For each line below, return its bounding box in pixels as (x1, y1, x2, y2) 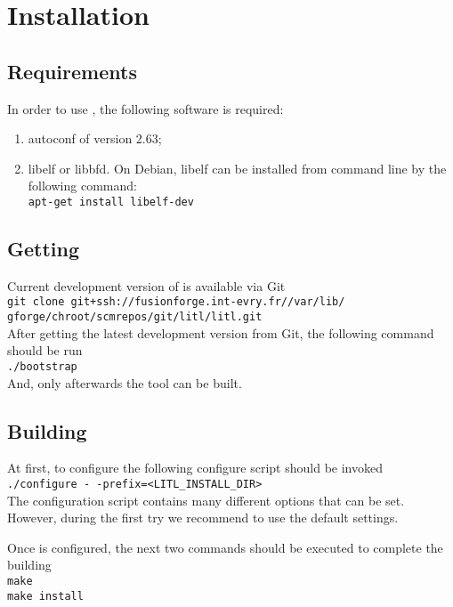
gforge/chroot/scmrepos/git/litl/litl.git (7, 311, 263, 324)
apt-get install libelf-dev (28, 195, 194, 208)
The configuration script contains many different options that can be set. (7, 490, 405, 509)
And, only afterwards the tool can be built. (7, 373, 242, 392)
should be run (7, 341, 83, 360)
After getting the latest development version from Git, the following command (7, 323, 434, 342)
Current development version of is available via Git (7, 276, 286, 295)
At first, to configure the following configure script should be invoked (7, 458, 383, 477)
